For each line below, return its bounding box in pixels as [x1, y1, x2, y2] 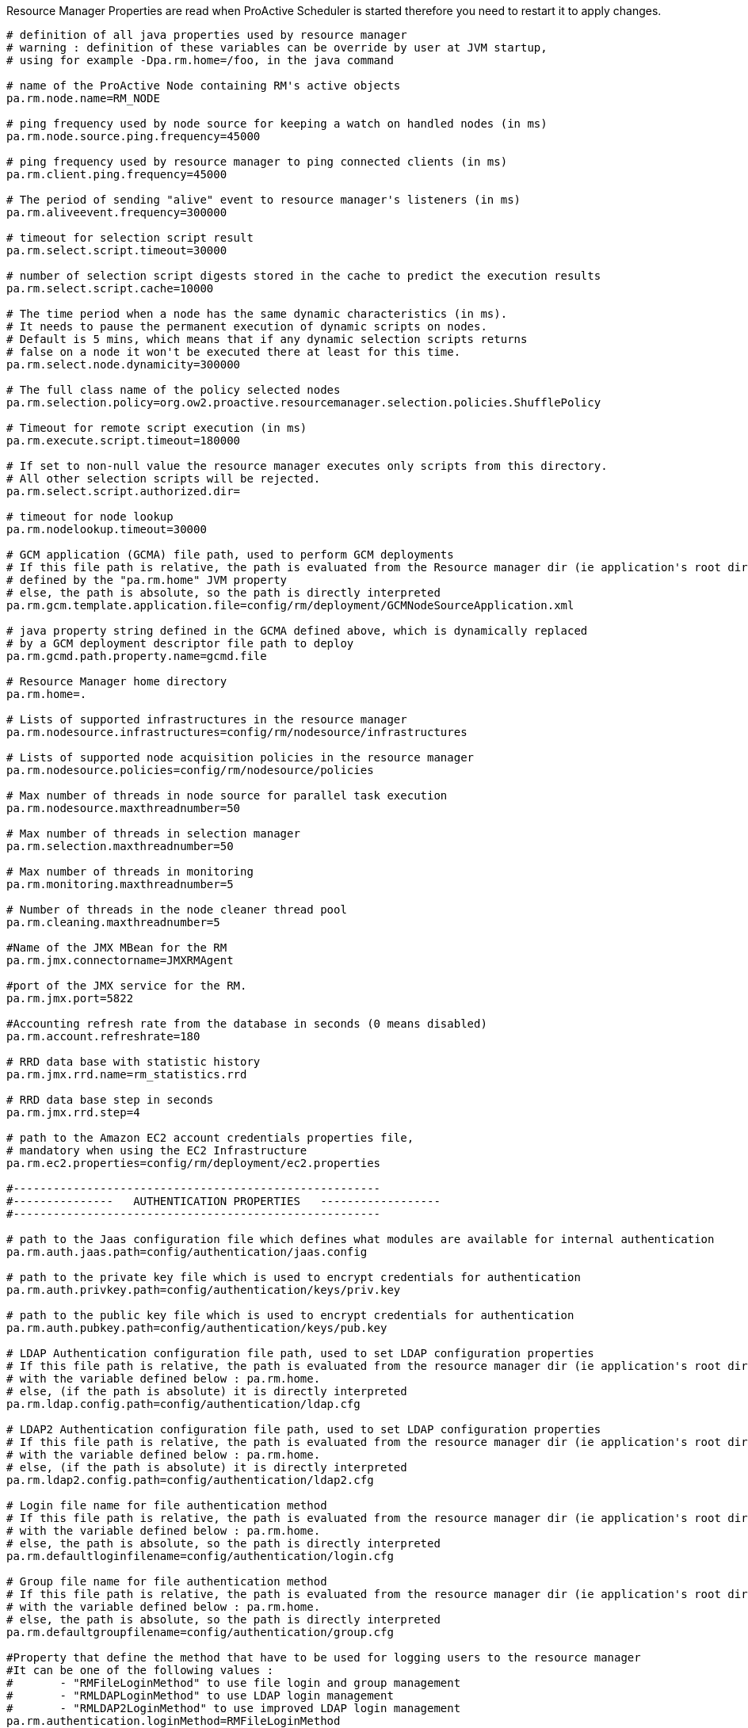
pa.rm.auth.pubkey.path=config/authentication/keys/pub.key [6, 1322, 387, 1334]
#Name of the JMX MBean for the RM [6, 941, 227, 954]
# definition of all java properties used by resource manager [6, 29, 407, 41]
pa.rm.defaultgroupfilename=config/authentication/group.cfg [6, 1626, 394, 1638]
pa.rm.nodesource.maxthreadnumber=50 [6, 802, 241, 814]
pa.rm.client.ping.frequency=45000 [6, 168, 227, 181]
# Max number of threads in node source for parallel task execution [6, 789, 448, 802]
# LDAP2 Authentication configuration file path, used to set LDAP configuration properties [6, 1423, 601, 1436]
